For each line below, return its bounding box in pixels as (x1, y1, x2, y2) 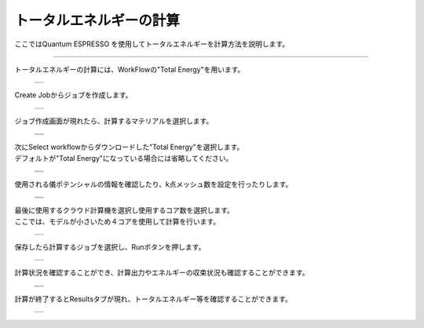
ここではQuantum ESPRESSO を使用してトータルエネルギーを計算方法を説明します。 (14, 39, 290, 49)
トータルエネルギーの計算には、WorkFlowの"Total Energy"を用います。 (14, 64, 245, 74)
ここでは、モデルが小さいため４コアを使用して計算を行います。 (14, 217, 221, 226)
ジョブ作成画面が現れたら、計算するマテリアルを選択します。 (14, 116, 214, 126)
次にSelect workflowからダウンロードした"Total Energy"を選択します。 (14, 142, 244, 152)
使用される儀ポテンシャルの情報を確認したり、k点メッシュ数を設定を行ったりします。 (14, 179, 293, 188)
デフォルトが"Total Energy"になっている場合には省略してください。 (14, 153, 233, 162)
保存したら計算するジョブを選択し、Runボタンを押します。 (14, 242, 206, 252)
